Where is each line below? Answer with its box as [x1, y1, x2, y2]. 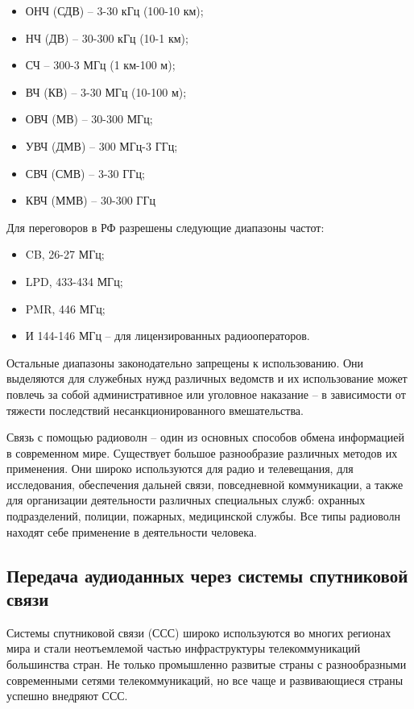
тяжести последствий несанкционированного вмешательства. [6, 401, 304, 418]
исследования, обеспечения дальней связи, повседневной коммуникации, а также [6, 475, 404, 492]
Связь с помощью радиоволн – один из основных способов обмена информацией [6, 429, 404, 446]
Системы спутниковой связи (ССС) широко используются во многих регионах [6, 624, 391, 641]
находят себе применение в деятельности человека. [6, 523, 257, 540]
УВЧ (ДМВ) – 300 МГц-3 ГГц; [25, 137, 178, 154]
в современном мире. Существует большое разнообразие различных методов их [6, 444, 398, 461]
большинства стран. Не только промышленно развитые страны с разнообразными [6, 656, 407, 673]
